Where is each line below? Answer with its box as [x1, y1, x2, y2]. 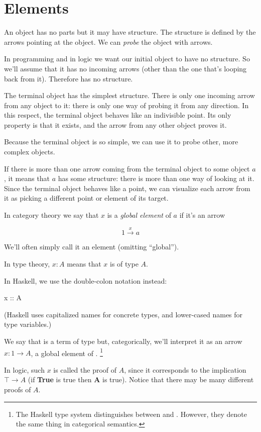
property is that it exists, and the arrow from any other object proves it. [4, 119, 227, 130]
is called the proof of [53, 364, 117, 375]
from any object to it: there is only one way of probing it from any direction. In [4, 100, 249, 110]
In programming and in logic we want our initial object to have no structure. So [4, 53, 250, 64]
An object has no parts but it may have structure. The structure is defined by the [4, 27, 256, 37]
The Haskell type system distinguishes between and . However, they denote [16, 408, 247, 419]
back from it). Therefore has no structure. [4, 73, 133, 83]
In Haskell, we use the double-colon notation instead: [4, 275, 167, 286]
